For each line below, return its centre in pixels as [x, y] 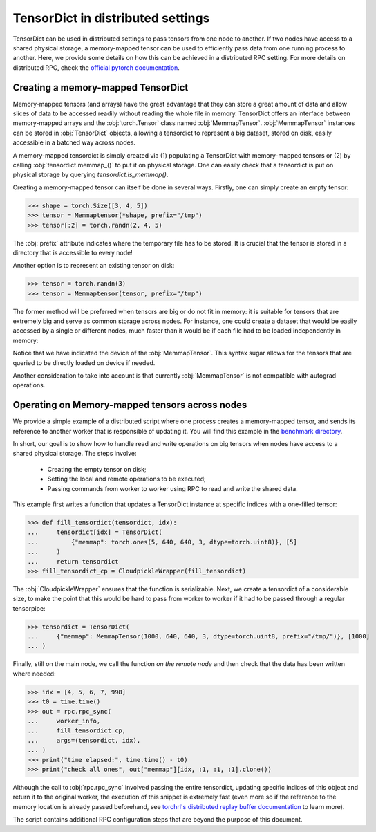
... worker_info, [64, 721]
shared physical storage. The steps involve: [75, 454]
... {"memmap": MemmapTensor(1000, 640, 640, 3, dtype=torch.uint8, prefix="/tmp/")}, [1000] [198, 637]
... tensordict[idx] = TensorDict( [95, 532]
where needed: [34, 674]
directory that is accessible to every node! [73, 252]
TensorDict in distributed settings [111, 18]
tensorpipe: [29, 608]
